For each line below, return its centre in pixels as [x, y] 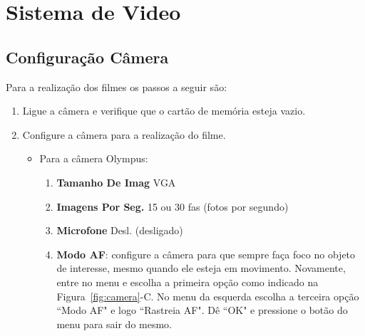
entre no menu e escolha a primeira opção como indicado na [187, 282]
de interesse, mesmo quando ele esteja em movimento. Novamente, [201, 268]
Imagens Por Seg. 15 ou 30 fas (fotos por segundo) [173, 206]
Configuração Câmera [87, 57]
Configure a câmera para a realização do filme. [124, 134]
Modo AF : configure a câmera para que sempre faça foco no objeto [206, 254]
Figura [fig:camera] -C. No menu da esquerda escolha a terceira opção [208, 296]
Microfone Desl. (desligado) [120, 230]
